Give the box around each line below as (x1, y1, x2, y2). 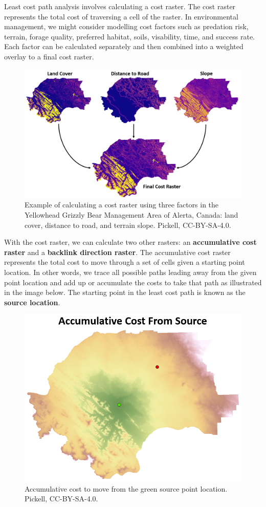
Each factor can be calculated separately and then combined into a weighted (4, 41, 243, 52)
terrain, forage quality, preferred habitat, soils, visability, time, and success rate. (4, 31, 255, 41)
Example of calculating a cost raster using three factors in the (25, 199, 219, 210)
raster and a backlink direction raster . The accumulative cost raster (4, 246, 231, 257)
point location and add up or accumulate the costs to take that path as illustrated (4, 277, 262, 287)
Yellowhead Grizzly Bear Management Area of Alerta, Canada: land (25, 209, 238, 220)
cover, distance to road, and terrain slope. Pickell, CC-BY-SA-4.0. (25, 219, 231, 230)
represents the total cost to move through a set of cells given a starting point (4, 257, 245, 267)
